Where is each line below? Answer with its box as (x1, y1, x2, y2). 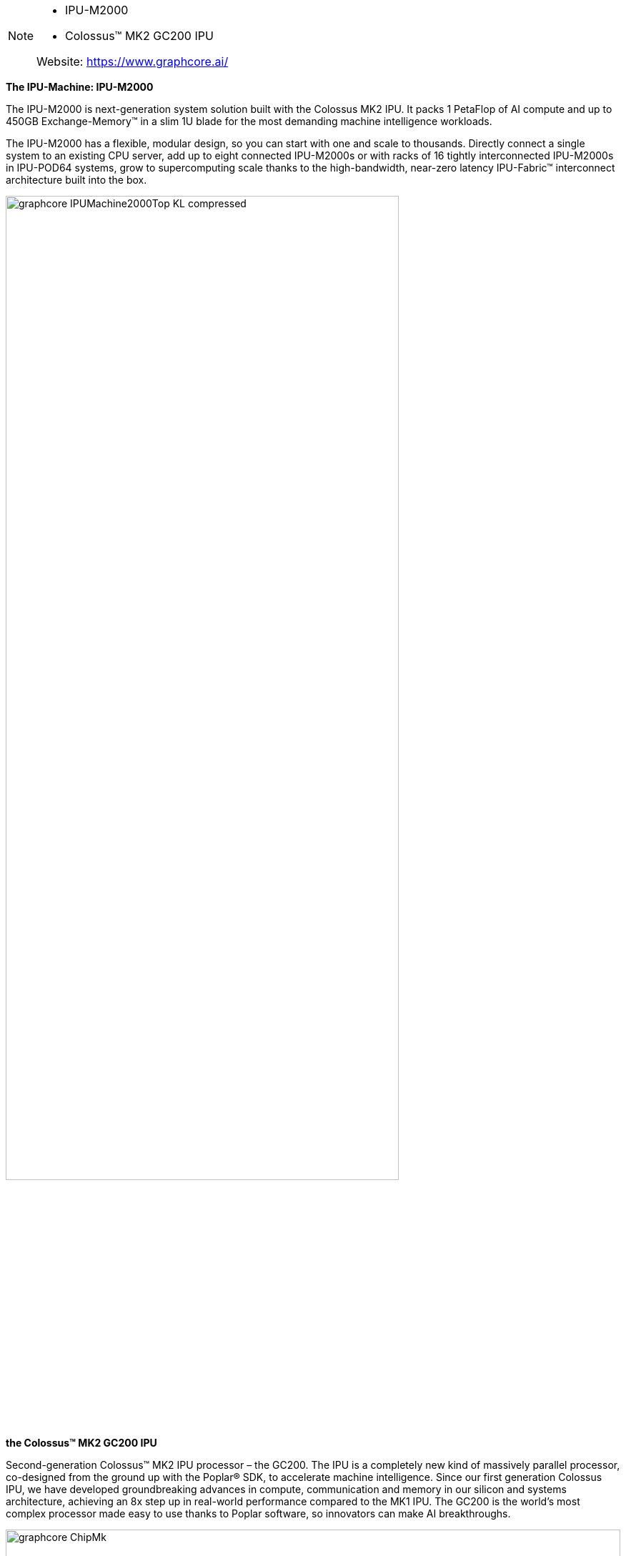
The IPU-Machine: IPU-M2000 (6, 81, 154, 93)
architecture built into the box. (6, 174, 147, 186)
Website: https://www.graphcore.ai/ (36, 54, 229, 69)
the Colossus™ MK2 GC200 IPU (6, 1436, 157, 1449)
